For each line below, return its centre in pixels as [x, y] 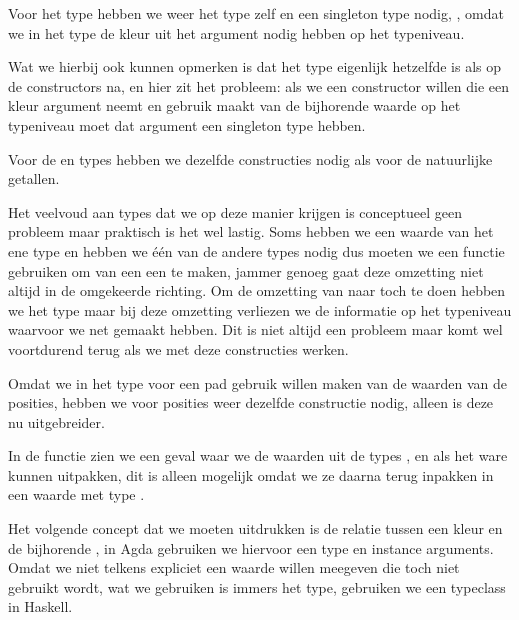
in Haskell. [40, 606]
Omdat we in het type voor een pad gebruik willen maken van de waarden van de [258, 382]
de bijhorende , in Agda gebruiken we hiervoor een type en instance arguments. [251, 547]
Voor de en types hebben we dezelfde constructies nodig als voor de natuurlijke [250, 158]
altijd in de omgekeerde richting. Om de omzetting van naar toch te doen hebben [257, 290]
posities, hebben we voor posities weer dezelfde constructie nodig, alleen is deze [251, 402]
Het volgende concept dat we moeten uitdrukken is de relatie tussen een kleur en [255, 528]
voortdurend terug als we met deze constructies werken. [178, 348]
